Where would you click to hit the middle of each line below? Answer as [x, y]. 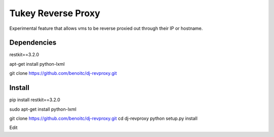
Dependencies [33, 43]
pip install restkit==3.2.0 [35, 100]
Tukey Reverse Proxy [55, 13]
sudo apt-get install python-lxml [43, 109]
